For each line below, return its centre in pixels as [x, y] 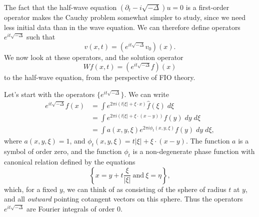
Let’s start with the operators [49, 94]
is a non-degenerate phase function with [194, 151]
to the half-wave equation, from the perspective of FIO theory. [100, 77]
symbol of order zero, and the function [63, 151]
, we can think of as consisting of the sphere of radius [144, 189]
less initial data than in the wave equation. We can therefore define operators [122, 27]
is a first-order [207, 7]
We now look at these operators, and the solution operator [94, 57]
